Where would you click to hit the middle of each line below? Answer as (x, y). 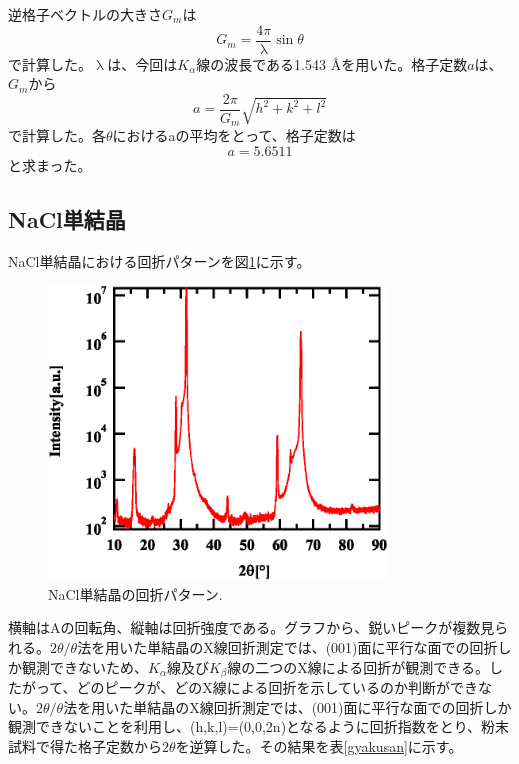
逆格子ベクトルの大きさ (85, 14)
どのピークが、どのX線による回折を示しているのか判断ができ (277, 687)
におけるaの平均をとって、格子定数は (234, 135)
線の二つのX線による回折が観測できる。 (358, 666)
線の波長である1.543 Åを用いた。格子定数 (332, 63)
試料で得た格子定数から (85, 745)
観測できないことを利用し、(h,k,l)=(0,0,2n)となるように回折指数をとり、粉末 (259, 726)
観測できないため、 (84, 666)
